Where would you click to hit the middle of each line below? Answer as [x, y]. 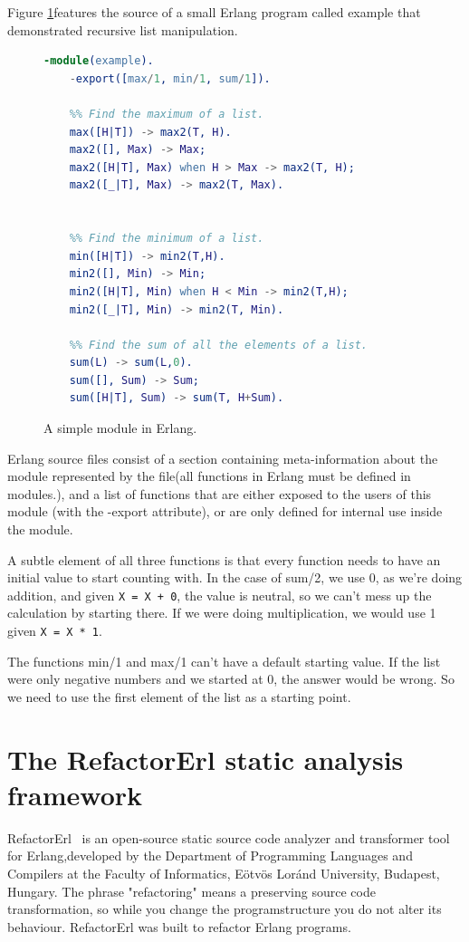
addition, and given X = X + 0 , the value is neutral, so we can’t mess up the [220, 595]
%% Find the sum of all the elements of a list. [218, 345]
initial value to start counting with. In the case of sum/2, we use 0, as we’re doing [235, 577]
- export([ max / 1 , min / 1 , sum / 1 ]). [170, 78]
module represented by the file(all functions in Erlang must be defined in [209, 476]
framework [75, 794]
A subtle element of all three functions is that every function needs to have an [224, 559]
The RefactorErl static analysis [206, 759]
